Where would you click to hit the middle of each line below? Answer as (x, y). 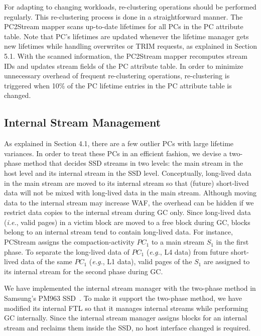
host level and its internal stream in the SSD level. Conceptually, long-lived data (128, 173)
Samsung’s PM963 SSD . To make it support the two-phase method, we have (123, 298)
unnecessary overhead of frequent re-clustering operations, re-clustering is (117, 76)
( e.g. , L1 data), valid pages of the (141, 261)
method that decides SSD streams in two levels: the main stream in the (133, 163)
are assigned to (227, 261)
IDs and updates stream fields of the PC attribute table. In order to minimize (124, 66)
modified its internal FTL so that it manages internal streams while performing (126, 308)
